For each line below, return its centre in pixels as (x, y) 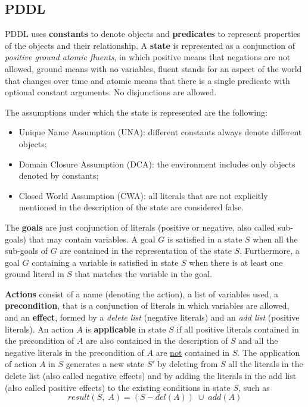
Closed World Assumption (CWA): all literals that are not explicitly (143, 195)
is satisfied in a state (205, 239)
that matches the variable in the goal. (143, 274)
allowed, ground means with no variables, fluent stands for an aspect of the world (153, 68)
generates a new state (105, 364)
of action (21, 364)
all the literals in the (266, 364)
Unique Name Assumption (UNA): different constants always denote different (160, 132)
